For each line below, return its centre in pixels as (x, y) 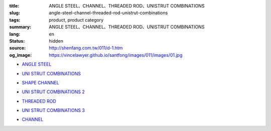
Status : (17, 41)
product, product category (76, 20)
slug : (15, 13)
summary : (20, 27)
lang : (15, 34)
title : (14, 6)
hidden (56, 41)
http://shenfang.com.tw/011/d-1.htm (86, 48)
